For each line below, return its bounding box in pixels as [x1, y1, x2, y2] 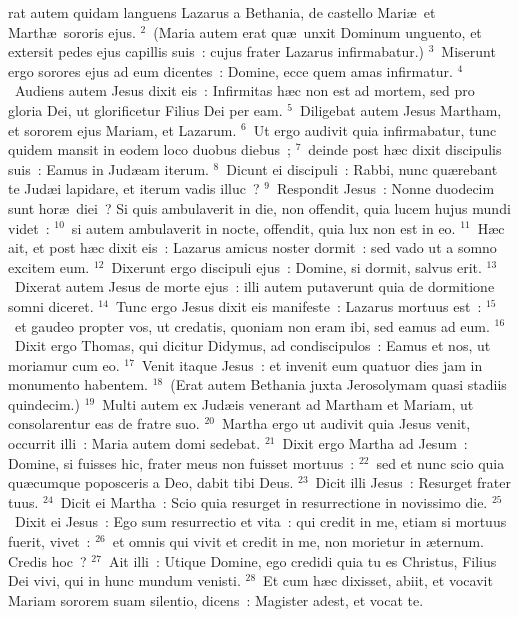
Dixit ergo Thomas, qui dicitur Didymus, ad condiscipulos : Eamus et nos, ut [14, 335, 491, 356]
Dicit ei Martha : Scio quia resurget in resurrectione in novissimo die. [60, 491, 488, 512]
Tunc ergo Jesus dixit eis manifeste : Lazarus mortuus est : [115, 295, 482, 316]
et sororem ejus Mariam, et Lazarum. [8, 119, 237, 140]
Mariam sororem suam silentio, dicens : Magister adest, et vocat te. [8, 589, 424, 610]
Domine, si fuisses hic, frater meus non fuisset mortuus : [8, 452, 355, 473]
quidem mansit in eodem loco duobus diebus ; [8, 139, 291, 160]
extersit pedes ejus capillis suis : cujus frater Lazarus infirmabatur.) [8, 41, 425, 62]
